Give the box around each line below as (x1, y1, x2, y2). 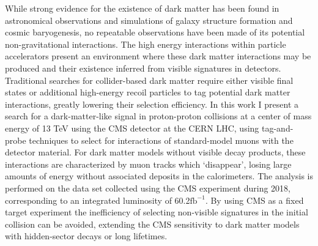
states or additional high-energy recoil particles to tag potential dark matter (5, 86, 290, 99)
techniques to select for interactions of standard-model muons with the (29, 133, 294, 146)
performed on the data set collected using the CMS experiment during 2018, (5, 181, 290, 194)
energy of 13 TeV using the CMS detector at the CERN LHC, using (5, 121, 259, 134)
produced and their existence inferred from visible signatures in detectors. (5, 61, 281, 74)
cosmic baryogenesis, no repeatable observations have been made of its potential (5, 26, 305, 39)
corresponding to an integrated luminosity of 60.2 (5, 193, 190, 206)
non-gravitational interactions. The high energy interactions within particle (5, 37, 286, 50)
